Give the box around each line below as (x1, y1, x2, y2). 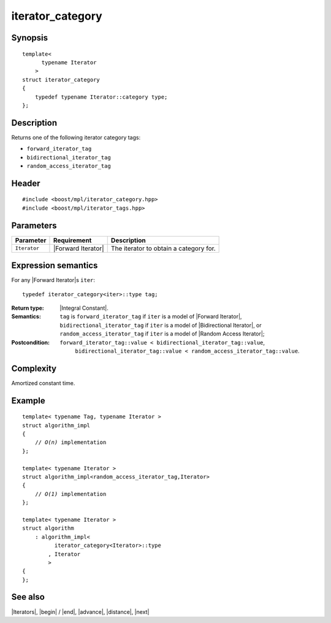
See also (11, 592, 45, 602)
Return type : (11, 304, 44, 311)
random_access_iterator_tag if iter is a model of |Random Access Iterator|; (59, 330, 265, 337)
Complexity (11, 363, 57, 373)
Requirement (53, 236, 92, 245)
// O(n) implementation (34, 439, 107, 446)
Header (11, 178, 40, 188)
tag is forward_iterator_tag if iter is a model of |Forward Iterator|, (59, 313, 242, 320)
